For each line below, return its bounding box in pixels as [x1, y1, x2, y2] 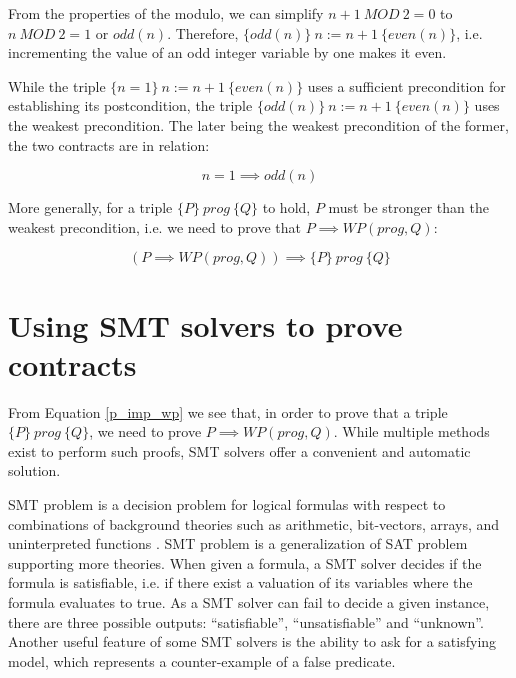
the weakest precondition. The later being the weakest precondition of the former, [8, 114, 509, 135]
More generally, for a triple [8, 197, 173, 218]
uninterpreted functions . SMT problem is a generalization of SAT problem [8, 533, 468, 554]
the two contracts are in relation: [8, 134, 210, 155]
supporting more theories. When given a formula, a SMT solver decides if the [8, 552, 482, 573]
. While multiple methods [333, 421, 490, 442]
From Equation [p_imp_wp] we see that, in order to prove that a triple [8, 401, 448, 422]
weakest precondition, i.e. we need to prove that [8, 216, 301, 237]
